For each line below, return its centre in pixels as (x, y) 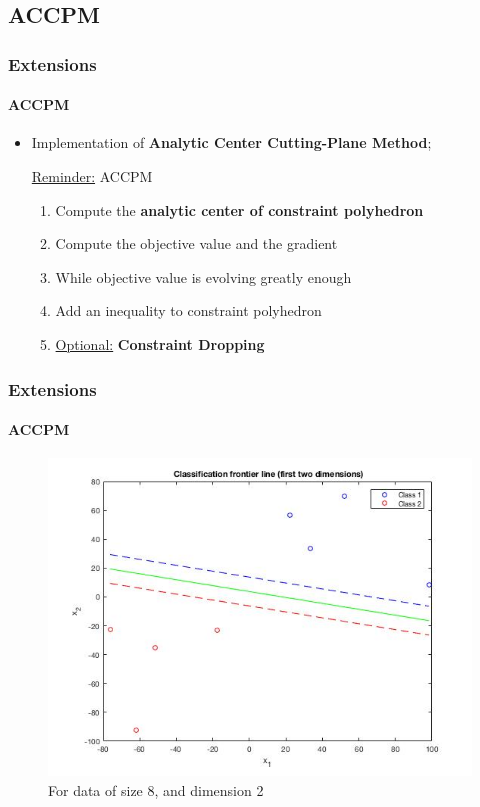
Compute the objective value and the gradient (196, 243)
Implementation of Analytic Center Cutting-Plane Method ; (231, 142)
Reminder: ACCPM (92, 176)
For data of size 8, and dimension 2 (156, 789)
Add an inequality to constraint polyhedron (188, 310)
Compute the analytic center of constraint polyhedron (239, 209)
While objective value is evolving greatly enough (203, 276)
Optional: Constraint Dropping (160, 343)
